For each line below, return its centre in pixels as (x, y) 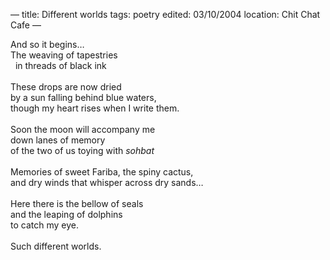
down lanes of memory (58, 140)
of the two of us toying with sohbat (82, 150)
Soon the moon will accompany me (83, 129)
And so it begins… (47, 44)
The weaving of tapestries (64, 55)
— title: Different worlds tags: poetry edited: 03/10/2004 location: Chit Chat (165, 14)
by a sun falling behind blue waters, (83, 97)
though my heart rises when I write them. (95, 108)
